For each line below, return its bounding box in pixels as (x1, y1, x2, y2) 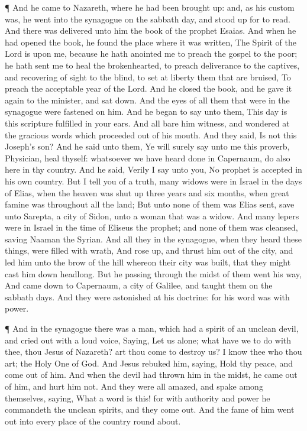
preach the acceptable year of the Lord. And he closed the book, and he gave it (5, 82, 292, 95)
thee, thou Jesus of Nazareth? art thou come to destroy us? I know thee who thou (5, 345, 302, 358)
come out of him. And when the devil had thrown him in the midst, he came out (5, 368, 298, 381)
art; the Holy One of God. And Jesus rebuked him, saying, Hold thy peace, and (5, 357, 293, 369)
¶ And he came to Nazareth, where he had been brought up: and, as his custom (5, 1, 295, 13)
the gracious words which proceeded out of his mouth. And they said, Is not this (5, 128, 297, 141)
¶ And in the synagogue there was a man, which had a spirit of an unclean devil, (5, 322, 299, 335)
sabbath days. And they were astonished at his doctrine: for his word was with (5, 290, 290, 303)
